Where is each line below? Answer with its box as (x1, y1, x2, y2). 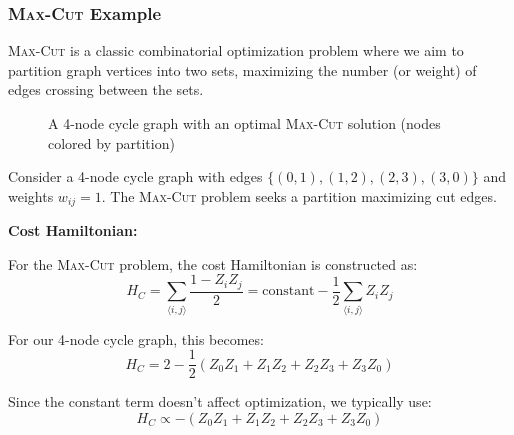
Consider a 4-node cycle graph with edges (8, 166, 263, 187)
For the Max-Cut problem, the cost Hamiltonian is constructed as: (8, 253, 418, 274)
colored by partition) (48, 132, 175, 153)
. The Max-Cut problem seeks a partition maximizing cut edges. (101, 185, 497, 206)
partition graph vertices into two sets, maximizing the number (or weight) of (8, 59, 477, 80)
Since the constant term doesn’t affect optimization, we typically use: (8, 391, 432, 412)
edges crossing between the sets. (8, 79, 204, 100)
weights (8, 185, 54, 206)
